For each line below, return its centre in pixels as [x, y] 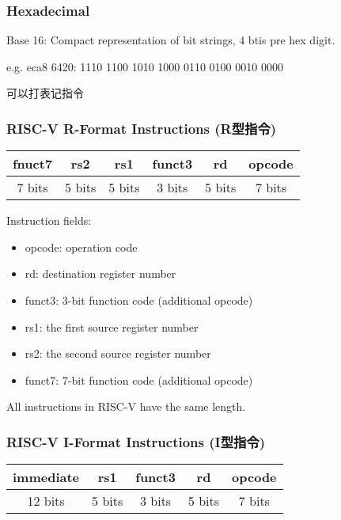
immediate [46, 477]
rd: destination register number [100, 273]
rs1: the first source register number [112, 326]
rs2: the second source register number [118, 353]
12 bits [46, 501]
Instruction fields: [49, 220]
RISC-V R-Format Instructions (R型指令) [142, 128]
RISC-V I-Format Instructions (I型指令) [136, 441]
